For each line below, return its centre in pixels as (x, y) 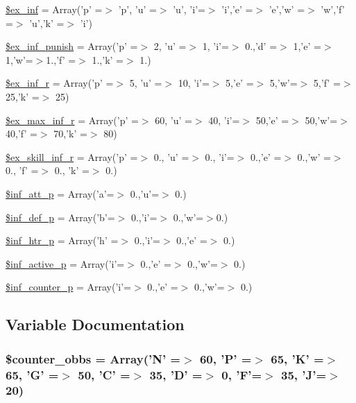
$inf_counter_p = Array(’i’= (69, 287)
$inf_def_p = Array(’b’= (60, 217)
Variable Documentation (95, 324)
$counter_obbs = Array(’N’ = (93, 358)
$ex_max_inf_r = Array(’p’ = (72, 120)
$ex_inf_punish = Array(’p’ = (72, 46)
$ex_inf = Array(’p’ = (54, 9)
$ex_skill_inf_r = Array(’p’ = (72, 156)
